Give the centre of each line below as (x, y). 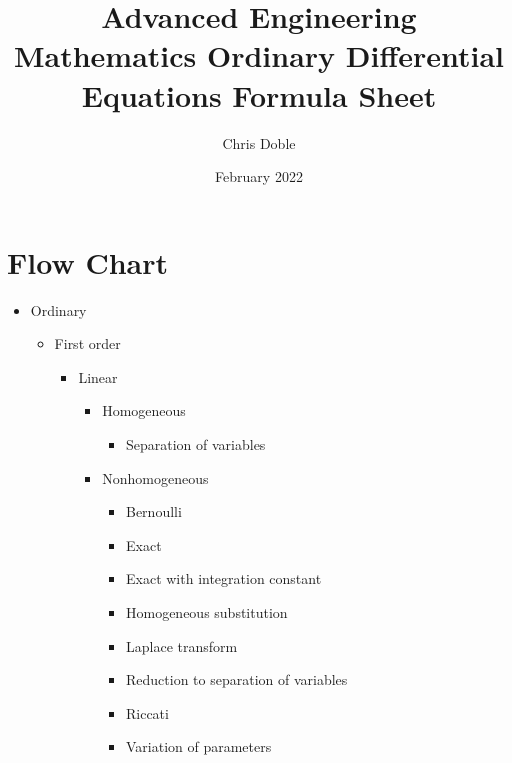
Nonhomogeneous (155, 477)
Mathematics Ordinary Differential (259, 55)
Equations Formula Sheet (259, 94)
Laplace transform (181, 645)
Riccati (147, 712)
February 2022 (259, 176)
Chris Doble (259, 142)
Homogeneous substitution (206, 611)
